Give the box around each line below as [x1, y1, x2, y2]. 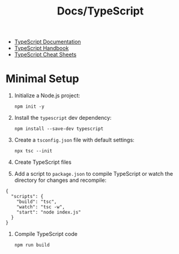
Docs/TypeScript [56, 4, 144, 18]
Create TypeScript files [14, 158, 71, 166]
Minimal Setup [5, 72, 79, 85]
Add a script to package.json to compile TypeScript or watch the [14, 170, 174, 178]
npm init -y [14, 104, 44, 110]
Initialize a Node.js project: [14, 92, 80, 99]
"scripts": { [11, 194, 44, 200]
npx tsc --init [14, 148, 53, 154]
